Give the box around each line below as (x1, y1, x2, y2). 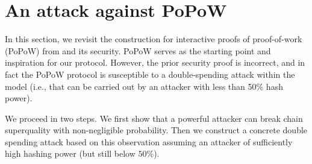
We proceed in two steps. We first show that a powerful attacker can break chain (5, 112, 303, 124)
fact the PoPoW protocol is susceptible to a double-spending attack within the (5, 68, 295, 80)
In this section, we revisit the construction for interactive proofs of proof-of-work (5, 33, 302, 45)
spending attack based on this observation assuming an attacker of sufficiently (5, 135, 293, 148)
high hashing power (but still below (5, 147, 136, 160)
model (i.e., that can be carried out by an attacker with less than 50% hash (5, 80, 283, 92)
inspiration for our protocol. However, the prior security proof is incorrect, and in (5, 56, 305, 69)
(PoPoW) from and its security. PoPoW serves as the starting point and (5, 44, 271, 57)
